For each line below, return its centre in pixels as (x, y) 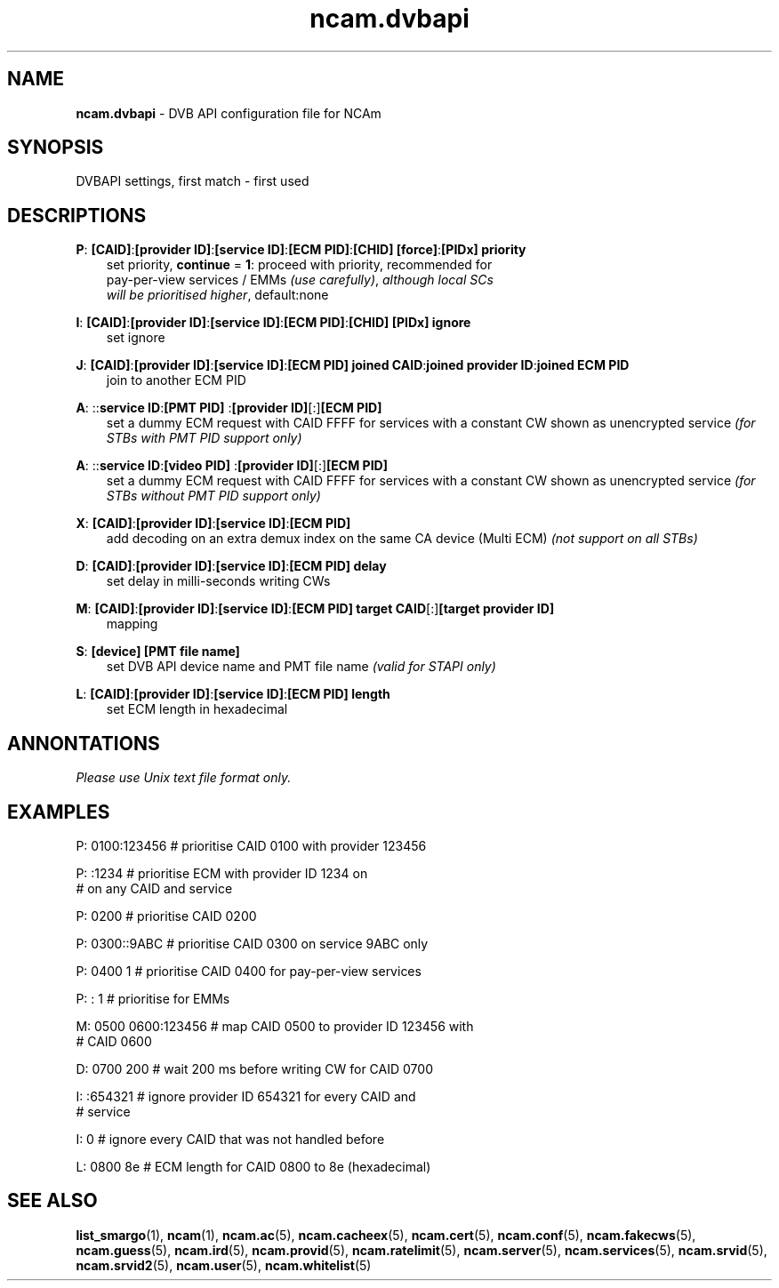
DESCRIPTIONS (77, 215)
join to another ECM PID (176, 380)
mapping (132, 624)
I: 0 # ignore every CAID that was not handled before (230, 1139)
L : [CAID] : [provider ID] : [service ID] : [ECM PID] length (233, 694)
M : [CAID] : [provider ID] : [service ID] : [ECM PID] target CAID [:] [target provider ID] (315, 609)
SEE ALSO (52, 1201)
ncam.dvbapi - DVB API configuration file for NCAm (229, 113)
